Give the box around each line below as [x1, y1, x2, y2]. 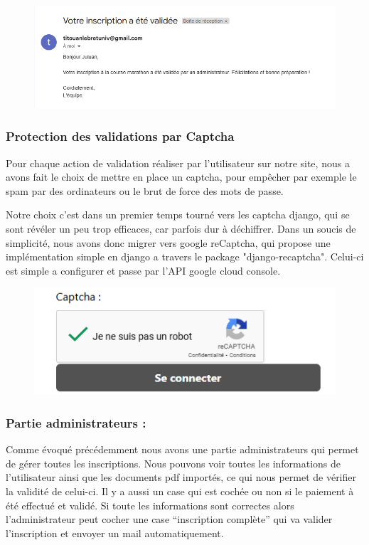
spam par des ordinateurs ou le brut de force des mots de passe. [6, 183, 284, 198]
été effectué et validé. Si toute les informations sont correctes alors [6, 497, 294, 512]
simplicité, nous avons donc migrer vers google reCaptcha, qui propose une [6, 235, 331, 250]
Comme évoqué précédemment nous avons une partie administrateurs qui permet [6, 442, 359, 457]
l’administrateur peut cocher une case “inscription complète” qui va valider [6, 512, 333, 527]
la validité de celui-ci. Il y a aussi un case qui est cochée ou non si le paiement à [6, 484, 354, 498]
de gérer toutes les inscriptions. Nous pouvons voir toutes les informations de [6, 455, 341, 470]
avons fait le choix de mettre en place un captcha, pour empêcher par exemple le [6, 169, 357, 184]
